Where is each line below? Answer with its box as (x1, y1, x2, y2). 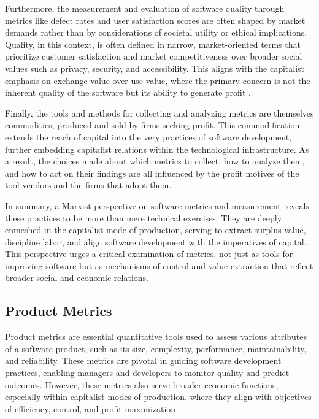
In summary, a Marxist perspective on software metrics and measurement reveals (5, 199, 309, 212)
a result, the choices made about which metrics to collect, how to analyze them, (5, 155, 305, 167)
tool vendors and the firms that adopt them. (5, 179, 172, 191)
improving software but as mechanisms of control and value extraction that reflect (5, 259, 313, 272)
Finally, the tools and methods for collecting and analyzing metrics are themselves (5, 106, 314, 119)
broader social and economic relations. (5, 271, 148, 284)
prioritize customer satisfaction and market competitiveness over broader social (5, 50, 302, 63)
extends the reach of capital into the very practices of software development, (5, 130, 292, 143)
